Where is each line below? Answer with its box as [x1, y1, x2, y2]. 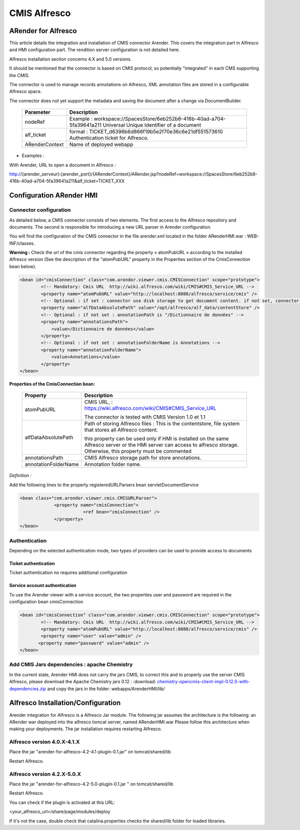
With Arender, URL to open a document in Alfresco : [9, 162, 116, 168]
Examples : [21, 153, 44, 159]
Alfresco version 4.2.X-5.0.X [9, 770, 81, 777]
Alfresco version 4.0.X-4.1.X [9, 738, 80, 745]
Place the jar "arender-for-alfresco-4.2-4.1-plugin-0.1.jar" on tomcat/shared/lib [9, 749, 171, 755]
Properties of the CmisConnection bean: [9, 381, 95, 387]
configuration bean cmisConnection [9, 599, 83, 605]
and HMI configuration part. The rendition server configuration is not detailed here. [9, 47, 180, 53]
